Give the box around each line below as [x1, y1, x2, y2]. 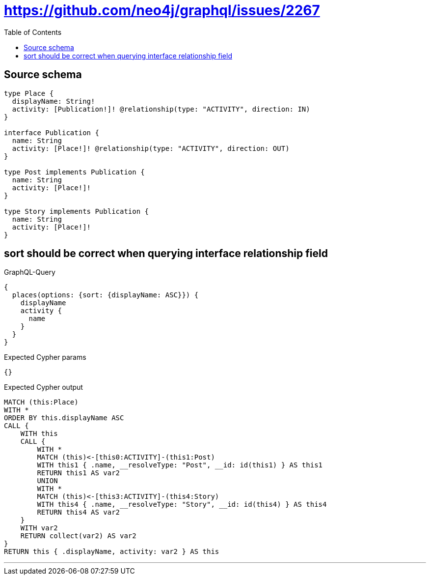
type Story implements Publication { [4, 207, 149, 215]
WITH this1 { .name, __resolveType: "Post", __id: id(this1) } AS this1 [37, 461, 323, 469]
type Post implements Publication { [4, 168, 145, 176]
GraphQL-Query [4, 268, 55, 277]
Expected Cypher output [4, 383, 83, 392]
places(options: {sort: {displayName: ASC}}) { [12, 291, 199, 299]
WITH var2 [20, 524, 58, 532]
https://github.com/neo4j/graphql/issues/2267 [4, 2, 320, 19]
